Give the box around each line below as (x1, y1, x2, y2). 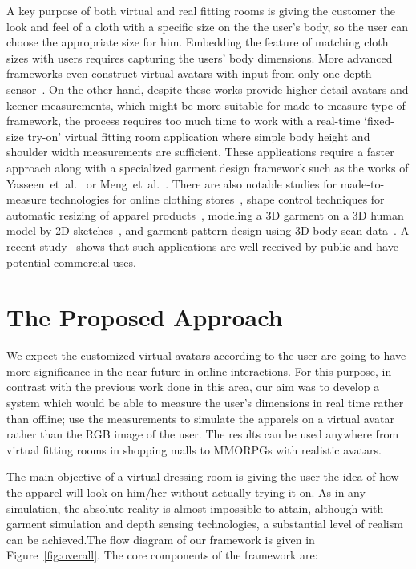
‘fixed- (364, 112, 394, 129)
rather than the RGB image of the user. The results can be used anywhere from (6, 426, 399, 442)
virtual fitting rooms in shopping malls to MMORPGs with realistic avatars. (6, 441, 382, 458)
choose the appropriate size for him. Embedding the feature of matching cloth (6, 34, 389, 50)
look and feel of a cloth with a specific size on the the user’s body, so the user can (6, 18, 409, 34)
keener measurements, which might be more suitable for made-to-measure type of (6, 96, 406, 113)
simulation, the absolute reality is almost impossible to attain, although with (6, 499, 384, 516)
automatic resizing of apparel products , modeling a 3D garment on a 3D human (6, 206, 404, 223)
